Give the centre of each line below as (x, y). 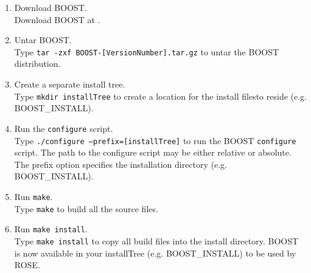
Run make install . (51, 229)
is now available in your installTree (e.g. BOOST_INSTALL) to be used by (155, 253)
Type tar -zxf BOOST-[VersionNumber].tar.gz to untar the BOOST (147, 51)
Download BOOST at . (57, 19)
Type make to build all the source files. (86, 208)
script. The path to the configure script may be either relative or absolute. (153, 152)
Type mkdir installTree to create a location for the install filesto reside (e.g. (160, 96)
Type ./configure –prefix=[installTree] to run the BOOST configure (155, 140)
